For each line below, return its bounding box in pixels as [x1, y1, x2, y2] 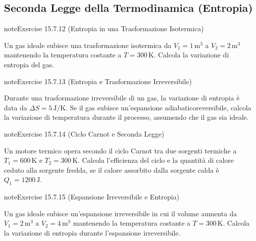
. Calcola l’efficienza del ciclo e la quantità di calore [78, 155, 234, 165]
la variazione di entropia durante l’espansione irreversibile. [4, 227, 181, 238]
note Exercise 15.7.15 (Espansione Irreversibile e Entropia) [4, 192, 179, 202]
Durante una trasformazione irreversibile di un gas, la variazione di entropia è [4, 93, 240, 103]
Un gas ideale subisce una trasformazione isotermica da [4, 40, 172, 50]
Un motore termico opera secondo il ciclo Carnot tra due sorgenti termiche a [4, 145, 237, 155]
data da [4, 102, 27, 112]
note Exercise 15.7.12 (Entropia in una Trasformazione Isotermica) [4, 23, 204, 34]
